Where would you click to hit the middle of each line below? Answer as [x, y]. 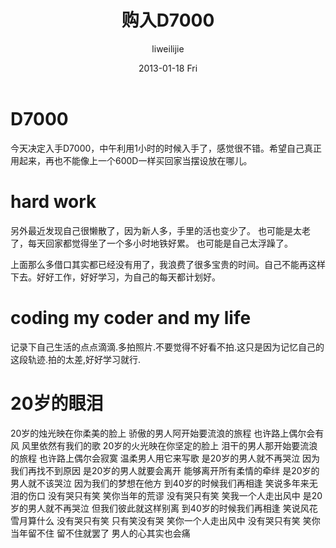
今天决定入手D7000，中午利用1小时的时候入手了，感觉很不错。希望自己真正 [166, 148]
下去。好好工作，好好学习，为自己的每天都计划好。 [115, 277]
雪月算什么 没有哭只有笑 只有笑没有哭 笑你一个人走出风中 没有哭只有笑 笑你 [165, 520]
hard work [53, 201]
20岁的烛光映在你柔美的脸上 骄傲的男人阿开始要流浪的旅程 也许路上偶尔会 [163, 433]
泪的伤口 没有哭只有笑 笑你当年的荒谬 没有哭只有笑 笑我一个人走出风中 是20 [166, 495]
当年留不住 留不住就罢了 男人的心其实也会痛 [100, 533]
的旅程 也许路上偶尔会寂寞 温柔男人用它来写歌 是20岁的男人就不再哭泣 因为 [165, 458]
